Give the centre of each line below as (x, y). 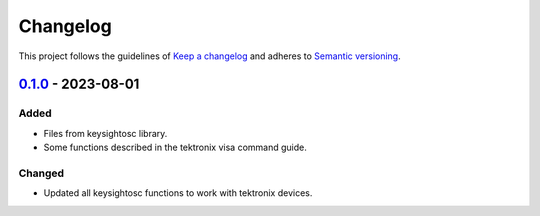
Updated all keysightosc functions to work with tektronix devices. (178, 193)
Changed (41, 173)
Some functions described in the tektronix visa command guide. (175, 147)
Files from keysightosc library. (105, 133)
